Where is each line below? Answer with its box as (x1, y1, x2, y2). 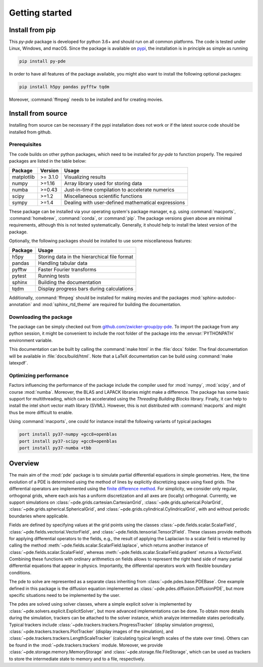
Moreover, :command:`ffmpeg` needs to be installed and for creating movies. (9, 96, 163, 102)
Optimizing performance (9, 372, 69, 379)
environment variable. (9, 337, 53, 343)
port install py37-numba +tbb (19, 445, 92, 451)
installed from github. (9, 129, 52, 135)
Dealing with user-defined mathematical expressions (64, 199, 185, 206)
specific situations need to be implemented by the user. (9, 592, 120, 598)
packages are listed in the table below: (9, 158, 87, 164)
